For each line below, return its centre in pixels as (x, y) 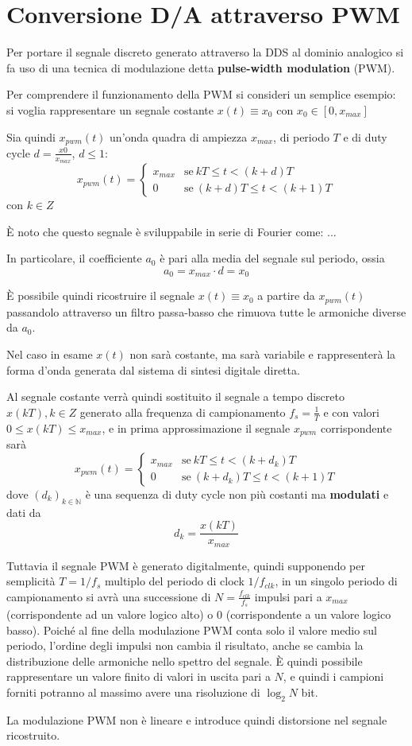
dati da (24, 512)
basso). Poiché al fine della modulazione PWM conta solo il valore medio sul (192, 629)
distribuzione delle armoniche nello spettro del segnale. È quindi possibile (185, 661)
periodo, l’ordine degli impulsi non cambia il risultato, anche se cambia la (185, 645)
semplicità (31, 581)
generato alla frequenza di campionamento (183, 412)
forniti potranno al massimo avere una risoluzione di (133, 692)
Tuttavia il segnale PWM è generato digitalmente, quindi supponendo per (186, 565)
